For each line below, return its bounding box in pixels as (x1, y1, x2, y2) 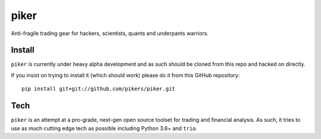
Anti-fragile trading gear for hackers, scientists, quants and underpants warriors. (11, 30, 209, 37)
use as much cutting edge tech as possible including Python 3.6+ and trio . (11, 125, 197, 132)
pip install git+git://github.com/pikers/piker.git (21, 86, 175, 92)
